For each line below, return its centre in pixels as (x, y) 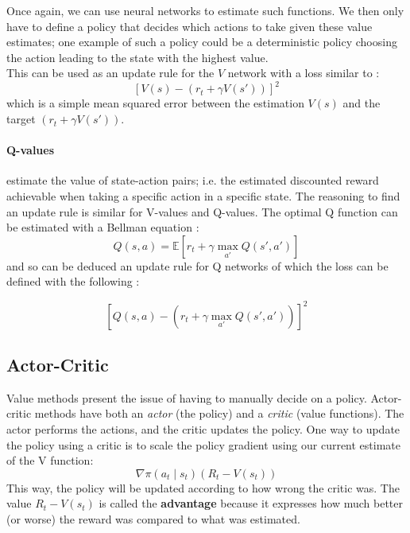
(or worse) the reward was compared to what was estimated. (153, 518)
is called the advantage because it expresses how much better (251, 503)
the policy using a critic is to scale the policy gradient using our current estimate (204, 444)
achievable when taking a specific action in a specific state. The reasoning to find (203, 196)
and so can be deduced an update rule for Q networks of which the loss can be (197, 265)
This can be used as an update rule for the (110, 73)
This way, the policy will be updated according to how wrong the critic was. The (203, 487)
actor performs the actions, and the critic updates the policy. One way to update (203, 428)
